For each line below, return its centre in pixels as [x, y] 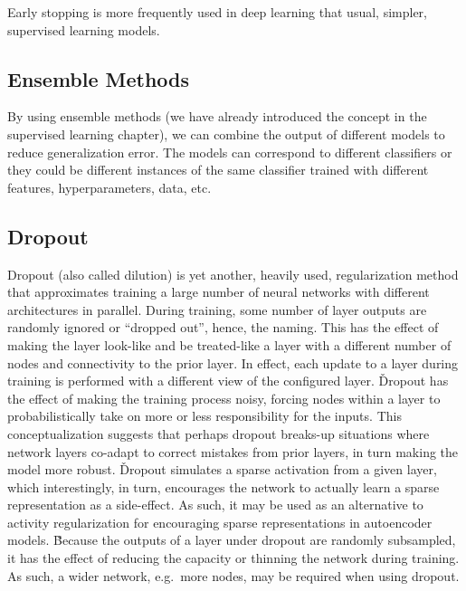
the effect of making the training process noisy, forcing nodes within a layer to [224, 398]
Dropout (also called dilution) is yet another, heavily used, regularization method [233, 274]
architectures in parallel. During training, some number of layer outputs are [217, 309]
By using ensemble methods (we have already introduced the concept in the [217, 116]
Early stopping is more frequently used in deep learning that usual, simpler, [217, 12]
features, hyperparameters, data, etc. [109, 187]
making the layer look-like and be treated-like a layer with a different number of [229, 344]
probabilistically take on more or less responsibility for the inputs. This [204, 416]
